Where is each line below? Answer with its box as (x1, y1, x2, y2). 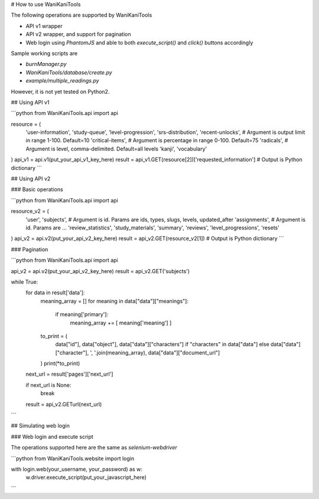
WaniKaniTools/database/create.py (25, 68, 112, 76)
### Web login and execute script (11, 433, 94, 440)
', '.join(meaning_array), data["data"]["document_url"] (90, 349, 220, 356)
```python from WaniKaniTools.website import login (11, 455, 135, 462)
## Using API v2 (11, 175, 51, 182)
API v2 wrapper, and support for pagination (25, 31, 131, 38)
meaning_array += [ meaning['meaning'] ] (70, 319, 172, 326)
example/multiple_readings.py (25, 77, 100, 84)
